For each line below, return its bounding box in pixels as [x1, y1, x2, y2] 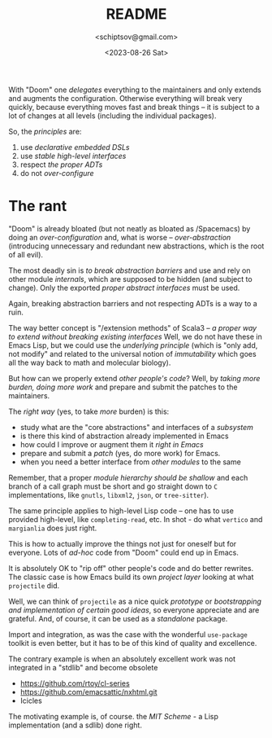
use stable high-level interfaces [19, 151, 127, 160]
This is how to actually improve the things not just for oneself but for [8, 538, 237, 548]
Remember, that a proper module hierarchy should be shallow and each [8, 472, 248, 482]
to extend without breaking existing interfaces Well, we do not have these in [8, 332, 262, 341]
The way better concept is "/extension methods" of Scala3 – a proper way [8, 323, 257, 332]
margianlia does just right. [8, 523, 97, 533]
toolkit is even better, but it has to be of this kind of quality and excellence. [8, 638, 257, 648]
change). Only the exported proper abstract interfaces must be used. [8, 283, 240, 292]
